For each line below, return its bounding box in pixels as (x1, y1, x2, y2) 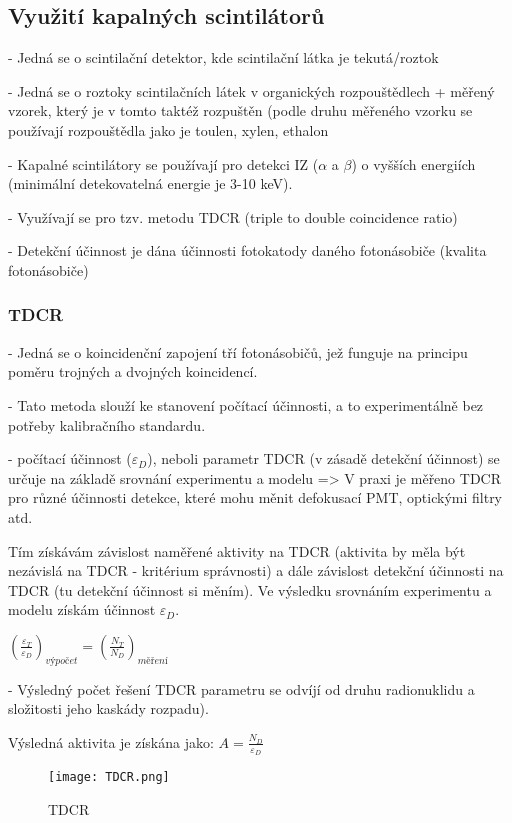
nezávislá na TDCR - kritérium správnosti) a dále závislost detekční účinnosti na (8, 560, 504, 581)
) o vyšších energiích (351, 153, 476, 174)
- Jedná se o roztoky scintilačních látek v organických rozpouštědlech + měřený (8, 80, 495, 101)
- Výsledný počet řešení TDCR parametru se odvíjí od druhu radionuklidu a (8, 678, 475, 699)
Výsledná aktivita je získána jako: (8, 731, 214, 752)
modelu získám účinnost (8, 599, 156, 620)
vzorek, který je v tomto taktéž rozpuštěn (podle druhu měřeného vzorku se (8, 100, 473, 121)
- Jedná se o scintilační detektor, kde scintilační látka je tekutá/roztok (8, 47, 439, 68)
